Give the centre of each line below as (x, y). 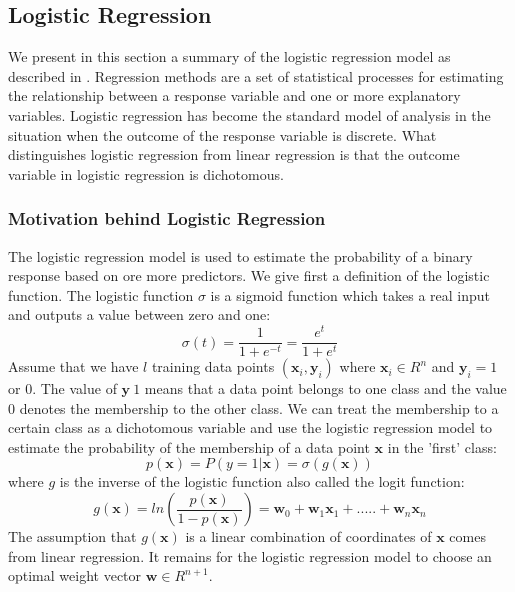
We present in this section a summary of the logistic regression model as (229, 56)
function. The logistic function (101, 294)
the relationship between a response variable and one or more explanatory (234, 95)
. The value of (74, 388)
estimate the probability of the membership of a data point (189, 446)
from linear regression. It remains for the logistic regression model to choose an (250, 555)
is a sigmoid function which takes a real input (350, 294)
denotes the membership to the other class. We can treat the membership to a (259, 407)
